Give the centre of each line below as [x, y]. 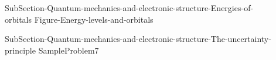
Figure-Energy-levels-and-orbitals [94, 19]
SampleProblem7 [69, 50]
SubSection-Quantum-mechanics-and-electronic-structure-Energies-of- [129, 8]
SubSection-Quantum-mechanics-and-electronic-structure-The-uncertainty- [138, 39]
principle [20, 50]
